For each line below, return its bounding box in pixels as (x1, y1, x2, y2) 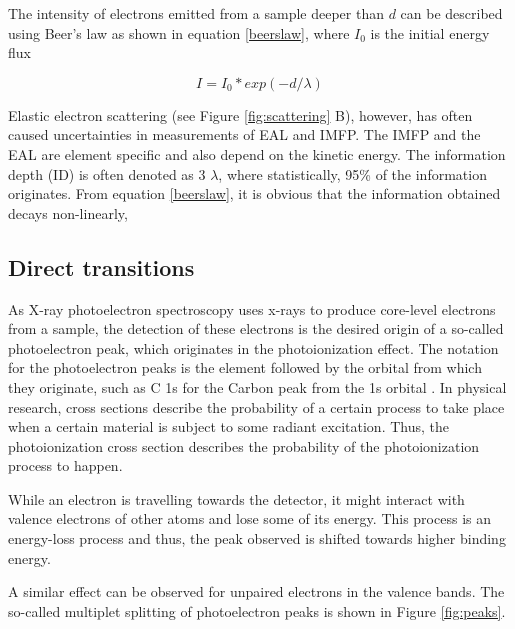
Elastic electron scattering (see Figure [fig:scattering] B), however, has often (8, 104, 473, 125)
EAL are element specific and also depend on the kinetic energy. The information (8, 143, 506, 164)
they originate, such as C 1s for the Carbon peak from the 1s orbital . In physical (8, 376, 507, 397)
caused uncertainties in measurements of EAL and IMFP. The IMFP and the (8, 124, 481, 145)
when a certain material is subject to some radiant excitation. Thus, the (8, 416, 450, 437)
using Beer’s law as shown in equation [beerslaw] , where (8, 22, 350, 43)
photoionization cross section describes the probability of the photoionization (8, 435, 480, 456)
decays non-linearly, (8, 202, 128, 223)
